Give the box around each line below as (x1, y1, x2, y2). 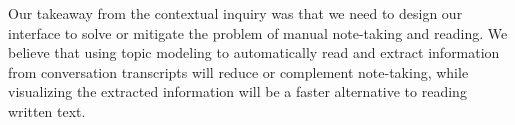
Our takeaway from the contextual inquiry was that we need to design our (8, 3, 463, 23)
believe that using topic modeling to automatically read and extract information (8, 42, 500, 63)
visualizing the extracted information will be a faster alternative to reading (8, 81, 467, 102)
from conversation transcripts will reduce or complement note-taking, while (8, 61, 469, 82)
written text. (8, 100, 86, 121)
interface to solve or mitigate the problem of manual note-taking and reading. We (8, 22, 508, 43)
